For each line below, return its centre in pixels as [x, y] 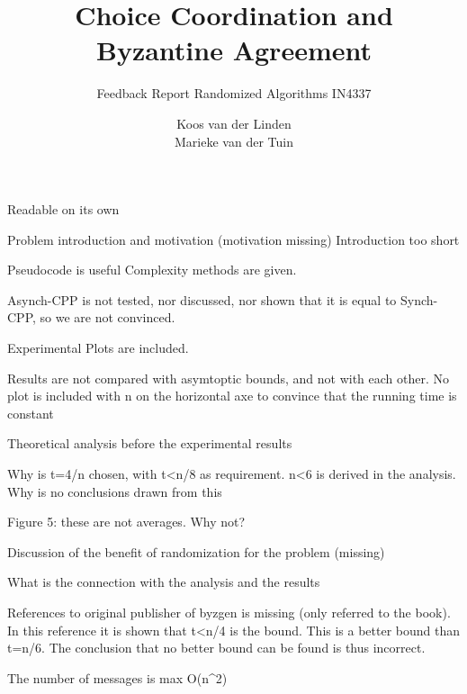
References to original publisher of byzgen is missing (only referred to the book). [229, 612]
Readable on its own [63, 209]
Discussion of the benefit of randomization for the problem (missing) [196, 551]
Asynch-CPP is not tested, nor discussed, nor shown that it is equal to [202, 299]
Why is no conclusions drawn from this [115, 491]
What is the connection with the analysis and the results [164, 582]
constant [31, 413]
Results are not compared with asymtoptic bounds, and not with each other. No [229, 378]
